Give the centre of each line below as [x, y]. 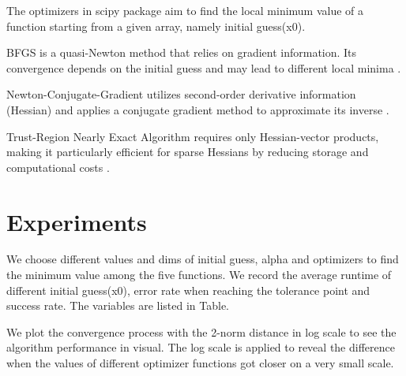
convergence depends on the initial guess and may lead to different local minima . [204, 67]
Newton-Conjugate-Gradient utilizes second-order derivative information [181, 94]
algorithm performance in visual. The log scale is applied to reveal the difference [201, 347]
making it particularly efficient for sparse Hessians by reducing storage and [188, 152]
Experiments [77, 221]
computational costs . [58, 167]
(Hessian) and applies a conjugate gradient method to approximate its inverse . [198, 109]
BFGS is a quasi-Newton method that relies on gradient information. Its [182, 52]
